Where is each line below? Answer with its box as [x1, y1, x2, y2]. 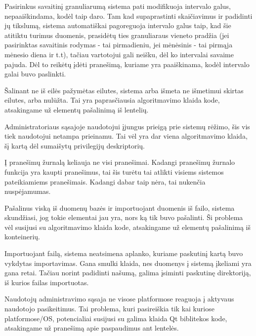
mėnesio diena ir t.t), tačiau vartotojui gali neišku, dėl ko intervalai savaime [4, 49, 234, 59]
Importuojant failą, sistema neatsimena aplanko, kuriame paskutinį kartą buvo [4, 248, 243, 259]
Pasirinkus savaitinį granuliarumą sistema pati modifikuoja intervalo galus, [4, 1, 231, 11]
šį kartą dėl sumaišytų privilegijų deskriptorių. [4, 140, 145, 150]
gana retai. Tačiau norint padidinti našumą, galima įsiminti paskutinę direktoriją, [4, 267, 251, 278]
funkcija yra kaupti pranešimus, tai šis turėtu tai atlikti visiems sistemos [4, 166, 224, 177]
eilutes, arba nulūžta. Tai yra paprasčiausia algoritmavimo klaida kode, [4, 95, 220, 105]
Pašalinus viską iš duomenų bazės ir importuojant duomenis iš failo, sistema [4, 202, 235, 213]
